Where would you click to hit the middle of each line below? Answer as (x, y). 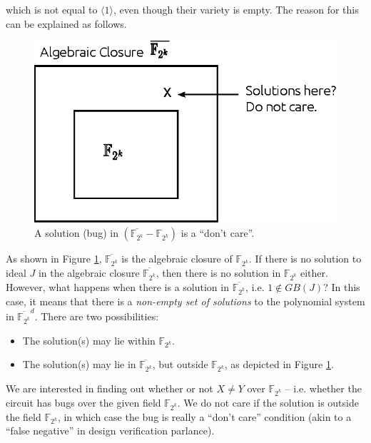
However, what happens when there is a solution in (117, 286)
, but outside (180, 364)
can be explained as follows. (66, 23)
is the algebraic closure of (177, 259)
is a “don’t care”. (218, 233)
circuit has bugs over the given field (83, 402)
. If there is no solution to (305, 259)
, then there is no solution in (218, 273)
